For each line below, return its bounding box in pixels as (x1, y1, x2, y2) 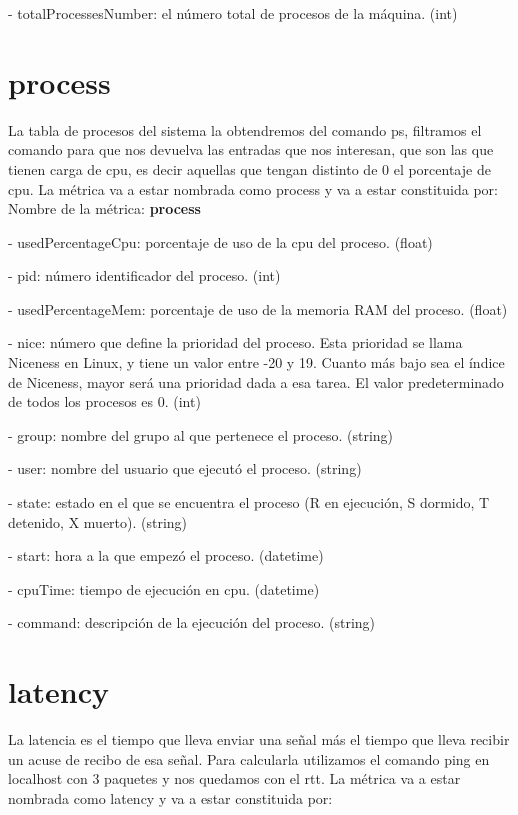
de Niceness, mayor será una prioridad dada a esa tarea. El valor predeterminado (8, 371, 504, 392)
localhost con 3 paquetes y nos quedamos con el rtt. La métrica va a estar (8, 768, 461, 789)
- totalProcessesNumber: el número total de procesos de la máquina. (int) (8, 3, 458, 23)
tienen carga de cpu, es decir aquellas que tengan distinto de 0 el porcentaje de (8, 158, 491, 179)
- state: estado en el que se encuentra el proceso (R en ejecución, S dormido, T (8, 492, 490, 513)
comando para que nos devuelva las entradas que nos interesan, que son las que (8, 139, 494, 160)
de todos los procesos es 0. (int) (8, 391, 201, 412)
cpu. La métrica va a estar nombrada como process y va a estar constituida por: (8, 178, 498, 199)
